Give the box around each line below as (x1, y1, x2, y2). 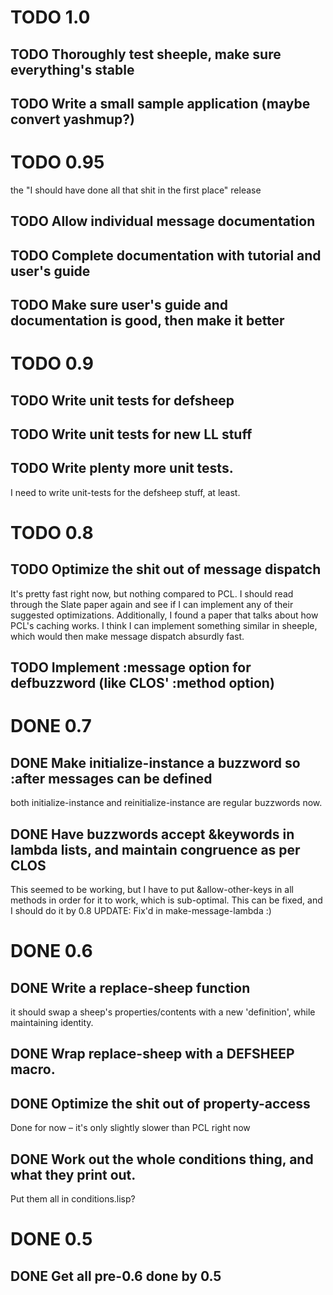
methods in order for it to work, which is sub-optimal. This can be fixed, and (10, 894, 323, 906)
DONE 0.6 (10, 940, 93, 963)
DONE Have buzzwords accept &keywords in (10, 826, 295, 843)
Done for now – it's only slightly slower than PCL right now (10, 1122, 251, 1134)
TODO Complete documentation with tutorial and (10, 247, 322, 264)
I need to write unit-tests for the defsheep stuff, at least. (10, 486, 241, 498)
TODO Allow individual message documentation (10, 213, 316, 230)
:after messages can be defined (10, 770, 213, 787)
